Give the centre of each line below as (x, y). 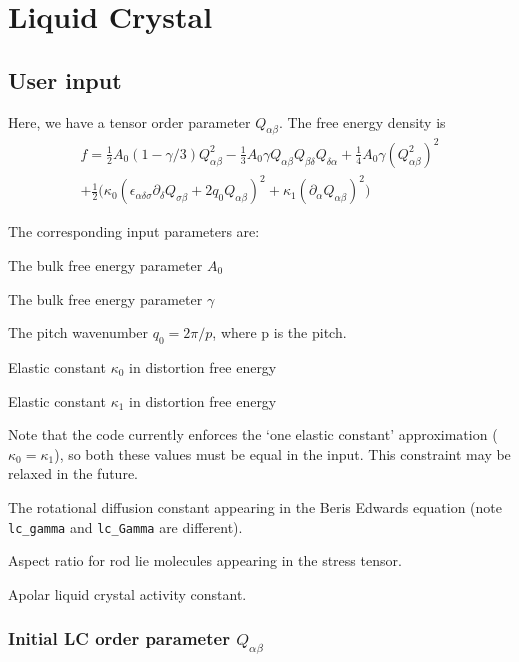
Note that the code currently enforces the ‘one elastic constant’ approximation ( (253, 434)
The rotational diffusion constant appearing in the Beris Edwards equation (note (255, 506)
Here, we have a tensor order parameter (129, 121)
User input (65, 79)
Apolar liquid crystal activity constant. (127, 593)
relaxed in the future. (73, 473)
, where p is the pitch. (279, 332)
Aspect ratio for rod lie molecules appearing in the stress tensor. (205, 560)
